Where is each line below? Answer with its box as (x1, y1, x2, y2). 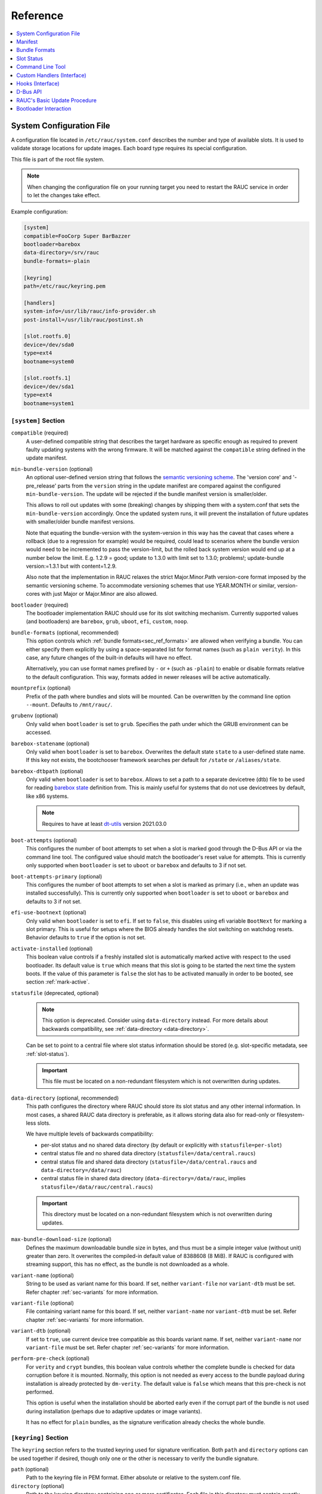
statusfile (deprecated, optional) (11, 989, 99, 996)
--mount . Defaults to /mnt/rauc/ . (26, 701, 113, 708)
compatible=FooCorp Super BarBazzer (23, 232, 131, 239)
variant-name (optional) (11, 1272, 75, 1279)
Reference (11, 9, 64, 22)
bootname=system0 (23, 358, 75, 365)
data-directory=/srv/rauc (23, 249, 100, 256)
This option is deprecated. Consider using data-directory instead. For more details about (42, 1017, 268, 1024)
